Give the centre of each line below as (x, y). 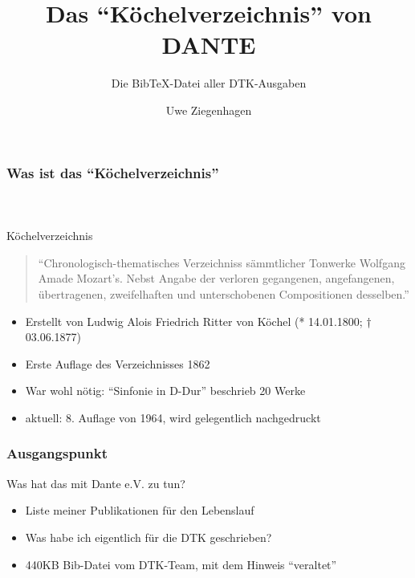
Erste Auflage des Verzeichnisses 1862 (118, 363)
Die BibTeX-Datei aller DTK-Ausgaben (209, 83)
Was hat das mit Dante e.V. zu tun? (96, 483)
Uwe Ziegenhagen (209, 110)
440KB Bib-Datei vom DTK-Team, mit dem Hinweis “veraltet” (181, 564)
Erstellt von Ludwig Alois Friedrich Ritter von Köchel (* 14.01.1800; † (198, 321)
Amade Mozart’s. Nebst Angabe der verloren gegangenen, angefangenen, (216, 278)
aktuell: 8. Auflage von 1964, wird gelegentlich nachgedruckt (173, 417)
